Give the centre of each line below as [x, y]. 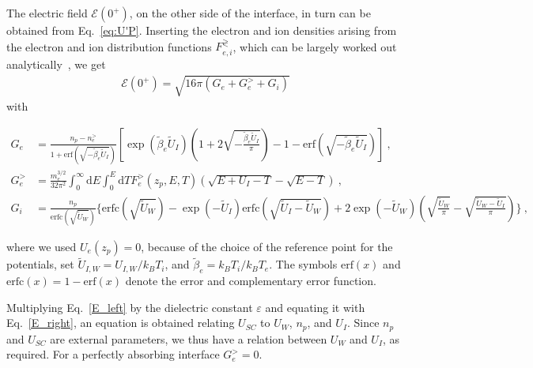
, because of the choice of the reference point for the [267, 246]
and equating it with [315, 307]
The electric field [47, 13]
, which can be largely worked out [315, 46]
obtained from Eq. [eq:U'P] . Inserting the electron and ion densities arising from [202, 30]
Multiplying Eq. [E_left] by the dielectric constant [130, 307]
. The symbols [303, 264]
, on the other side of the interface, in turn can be [250, 13]
